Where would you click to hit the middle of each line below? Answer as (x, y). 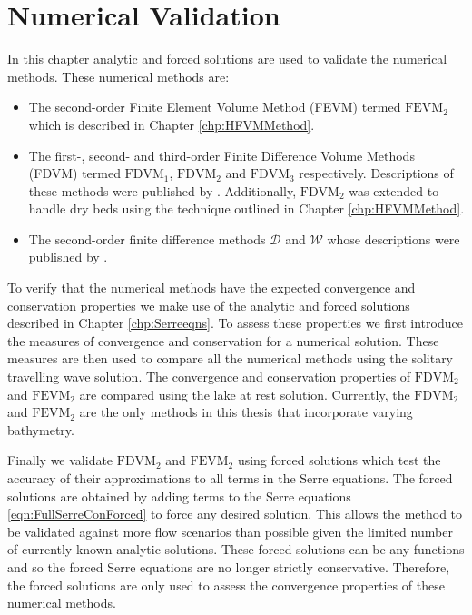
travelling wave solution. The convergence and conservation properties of (209, 377)
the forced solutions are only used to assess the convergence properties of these (226, 585)
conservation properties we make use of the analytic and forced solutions (209, 305)
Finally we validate (60, 460)
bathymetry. (41, 429)
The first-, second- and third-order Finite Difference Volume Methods (221, 155)
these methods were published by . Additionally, (162, 190)
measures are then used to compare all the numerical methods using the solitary (231, 358)
